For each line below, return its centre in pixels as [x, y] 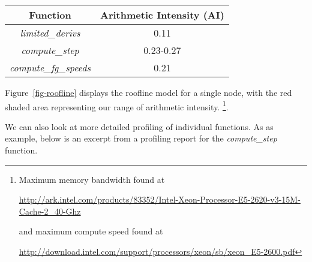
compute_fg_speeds [50, 67]
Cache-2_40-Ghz [50, 211]
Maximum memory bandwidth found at [92, 179]
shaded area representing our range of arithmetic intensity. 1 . [117, 106]
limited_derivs [50, 33]
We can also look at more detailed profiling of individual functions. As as [139, 126]
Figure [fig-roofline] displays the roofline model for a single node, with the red [148, 92]
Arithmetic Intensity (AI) [162, 15]
